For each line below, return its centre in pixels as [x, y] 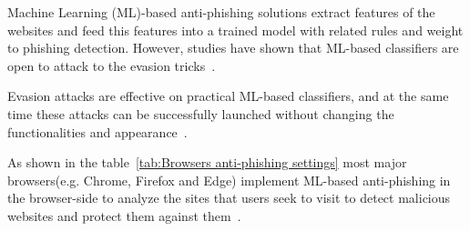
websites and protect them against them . [124, 215]
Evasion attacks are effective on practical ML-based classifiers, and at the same [228, 96]
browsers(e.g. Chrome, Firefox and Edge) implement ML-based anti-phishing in [229, 180]
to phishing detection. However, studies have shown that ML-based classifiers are [233, 48]
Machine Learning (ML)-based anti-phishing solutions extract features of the [221, 12]
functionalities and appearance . [97, 131]
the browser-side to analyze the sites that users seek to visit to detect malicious [229, 198]
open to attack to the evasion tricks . [112, 65]
